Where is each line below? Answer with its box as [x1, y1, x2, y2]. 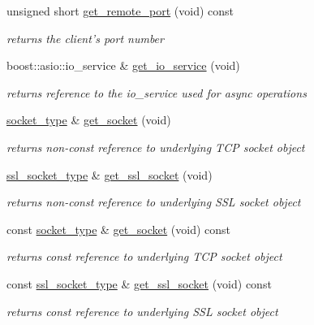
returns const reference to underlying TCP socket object [6, 248, 282, 265]
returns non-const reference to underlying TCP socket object [6, 138, 305, 155]
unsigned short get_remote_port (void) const [6, 2, 234, 19]
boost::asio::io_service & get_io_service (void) [6, 57, 240, 74]
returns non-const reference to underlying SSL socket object [6, 193, 301, 210]
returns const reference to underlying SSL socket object [6, 302, 278, 319]
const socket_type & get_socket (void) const [6, 220, 230, 237]
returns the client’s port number [6, 29, 164, 46]
